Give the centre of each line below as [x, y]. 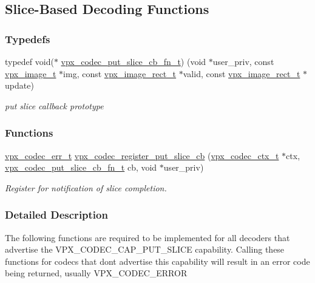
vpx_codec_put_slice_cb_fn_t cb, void [81, 167]
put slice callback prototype [54, 105]
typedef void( [29, 61]
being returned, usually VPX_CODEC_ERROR [96, 273]
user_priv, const [243, 61]
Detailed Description [56, 215]
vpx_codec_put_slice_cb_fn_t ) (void [134, 61]
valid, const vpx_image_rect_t [242, 73]
